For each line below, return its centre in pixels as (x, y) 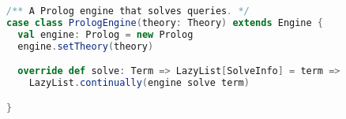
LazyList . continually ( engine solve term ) (139, 83)
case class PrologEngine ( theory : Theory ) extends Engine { (165, 22)
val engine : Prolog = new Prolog (105, 34)
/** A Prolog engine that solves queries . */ (128, 11)
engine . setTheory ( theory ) (86, 46)
